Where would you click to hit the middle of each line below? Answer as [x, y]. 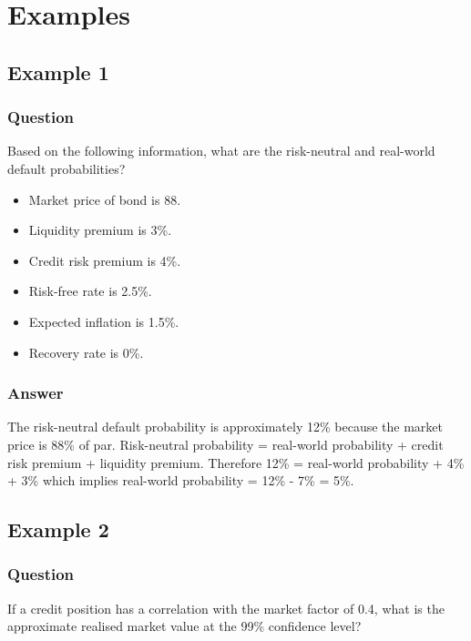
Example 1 [58, 71]
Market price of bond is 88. [105, 199]
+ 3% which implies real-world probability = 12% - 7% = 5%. [181, 480]
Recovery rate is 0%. [86, 352]
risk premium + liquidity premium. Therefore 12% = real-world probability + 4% [236, 462]
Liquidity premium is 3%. [100, 230]
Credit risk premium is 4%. [105, 260]
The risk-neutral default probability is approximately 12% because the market [225, 427]
